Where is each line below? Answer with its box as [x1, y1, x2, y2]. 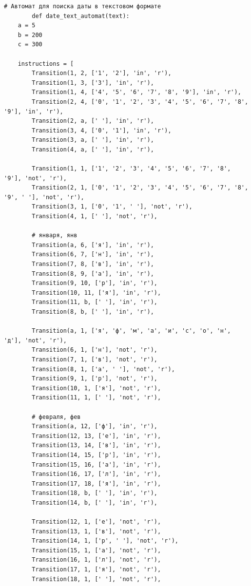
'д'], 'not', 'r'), [4, 337, 67, 344]
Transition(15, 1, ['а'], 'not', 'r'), [32, 547, 161, 554]
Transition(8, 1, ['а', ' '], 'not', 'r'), [32, 365, 175, 373]
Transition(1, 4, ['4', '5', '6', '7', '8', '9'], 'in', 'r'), [32, 89, 241, 96]
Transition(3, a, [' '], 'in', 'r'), [32, 136, 154, 144]
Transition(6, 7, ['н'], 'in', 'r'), [32, 251, 154, 258]
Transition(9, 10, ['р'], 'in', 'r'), [32, 280, 157, 287]
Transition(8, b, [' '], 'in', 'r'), [32, 308, 154, 315]
